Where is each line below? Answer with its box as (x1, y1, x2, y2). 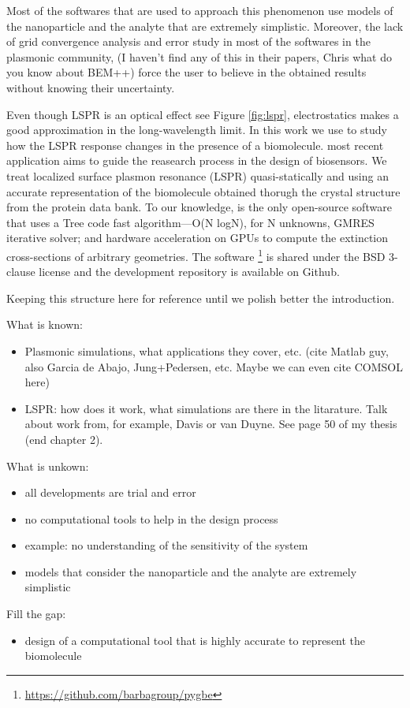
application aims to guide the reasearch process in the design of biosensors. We (6, 152, 387, 169)
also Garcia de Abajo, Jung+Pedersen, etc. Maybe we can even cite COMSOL (24, 358, 404, 374)
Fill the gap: (6, 606, 66, 622)
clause (6, 263, 35, 280)
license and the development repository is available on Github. (39, 263, 340, 280)
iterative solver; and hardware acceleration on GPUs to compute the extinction (6, 229, 389, 246)
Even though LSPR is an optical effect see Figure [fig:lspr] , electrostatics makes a (6, 106, 399, 122)
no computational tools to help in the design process (24, 510, 278, 527)
